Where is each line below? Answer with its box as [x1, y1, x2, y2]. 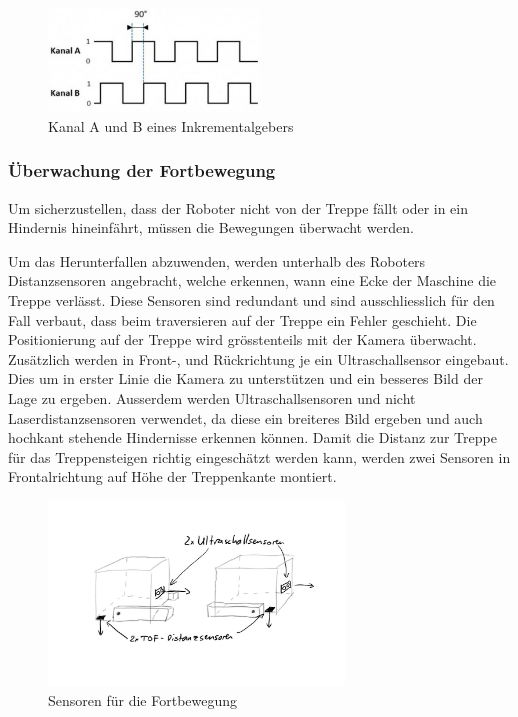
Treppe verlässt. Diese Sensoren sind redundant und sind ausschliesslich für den [8, 290, 495, 311]
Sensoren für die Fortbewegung [48, 689, 238, 710]
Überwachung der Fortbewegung [8, 158, 276, 183]
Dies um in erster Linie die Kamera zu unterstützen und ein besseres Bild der [8, 368, 483, 389]
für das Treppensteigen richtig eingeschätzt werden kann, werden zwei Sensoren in [8, 446, 511, 467]
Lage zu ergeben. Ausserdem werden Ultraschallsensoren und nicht [8, 388, 416, 408]
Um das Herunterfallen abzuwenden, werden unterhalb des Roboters [8, 250, 426, 271]
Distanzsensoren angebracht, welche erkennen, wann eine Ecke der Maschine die [8, 270, 497, 291]
